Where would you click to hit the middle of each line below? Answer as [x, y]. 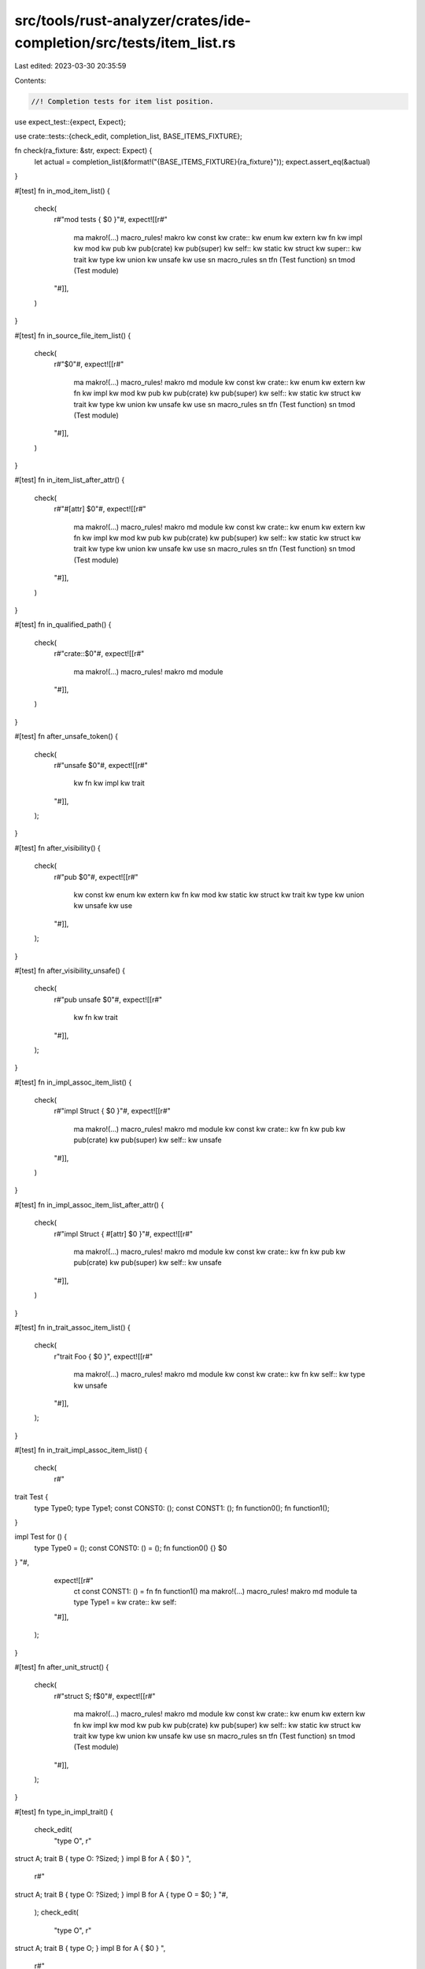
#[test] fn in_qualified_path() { [63, 625]
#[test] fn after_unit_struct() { [62, 1667]
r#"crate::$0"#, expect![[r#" [99, 654]
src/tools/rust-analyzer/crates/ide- [133, 20]
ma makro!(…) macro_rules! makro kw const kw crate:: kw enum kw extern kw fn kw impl [218, 237]
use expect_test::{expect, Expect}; [70, 121]
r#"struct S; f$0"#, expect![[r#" [105, 1696]
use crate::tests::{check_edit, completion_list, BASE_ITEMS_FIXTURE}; [129, 136]
